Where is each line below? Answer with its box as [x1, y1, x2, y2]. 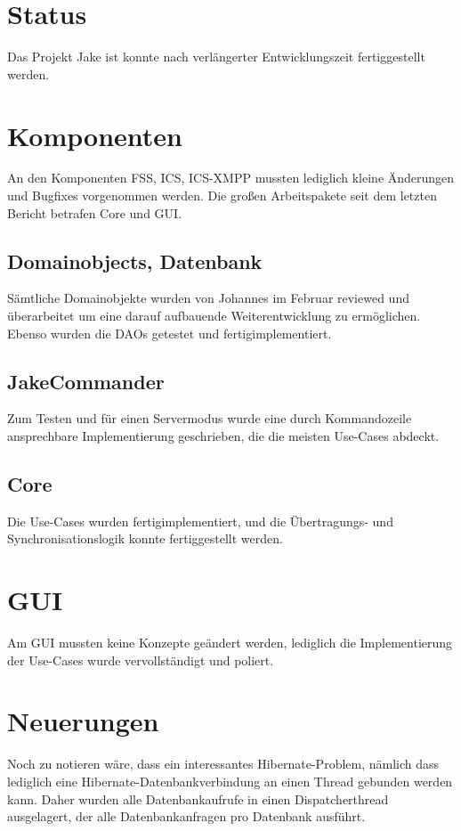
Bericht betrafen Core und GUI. [7, 203, 182, 222]
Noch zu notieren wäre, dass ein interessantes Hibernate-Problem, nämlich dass [7, 754, 440, 773]
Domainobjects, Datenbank [7, 247, 263, 274]
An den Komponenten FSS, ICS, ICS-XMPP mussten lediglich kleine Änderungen [7, 168, 455, 187]
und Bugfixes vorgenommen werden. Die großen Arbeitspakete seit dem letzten [7, 186, 437, 205]
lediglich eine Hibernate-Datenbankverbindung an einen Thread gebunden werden [7, 772, 453, 791]
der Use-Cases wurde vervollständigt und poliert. [7, 650, 274, 669]
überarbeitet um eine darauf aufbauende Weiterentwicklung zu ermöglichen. [7, 306, 421, 325]
